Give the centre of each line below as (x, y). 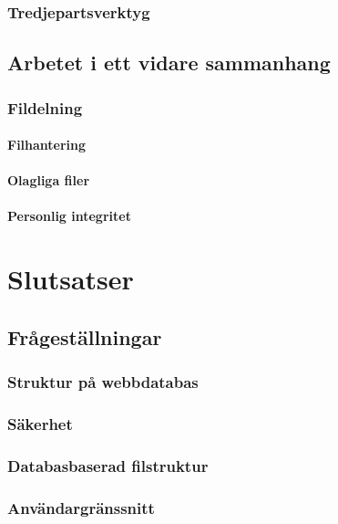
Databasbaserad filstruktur (108, 465)
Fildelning (45, 107)
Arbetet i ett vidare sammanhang (169, 63)
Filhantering (47, 145)
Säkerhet (40, 423)
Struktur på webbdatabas (103, 382)
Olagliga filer (49, 180)
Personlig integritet (69, 216)
